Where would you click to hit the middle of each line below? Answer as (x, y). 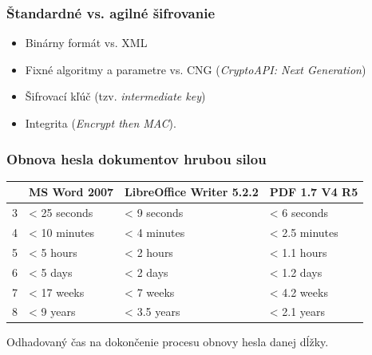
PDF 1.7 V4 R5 (314, 192)
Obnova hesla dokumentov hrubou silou (137, 158)
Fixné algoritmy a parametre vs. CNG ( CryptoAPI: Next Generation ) (196, 69)
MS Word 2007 (71, 192)
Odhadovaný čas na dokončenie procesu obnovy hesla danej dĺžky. (168, 342)
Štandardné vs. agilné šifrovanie (111, 12)
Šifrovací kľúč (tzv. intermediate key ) (115, 96)
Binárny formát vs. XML (86, 43)
